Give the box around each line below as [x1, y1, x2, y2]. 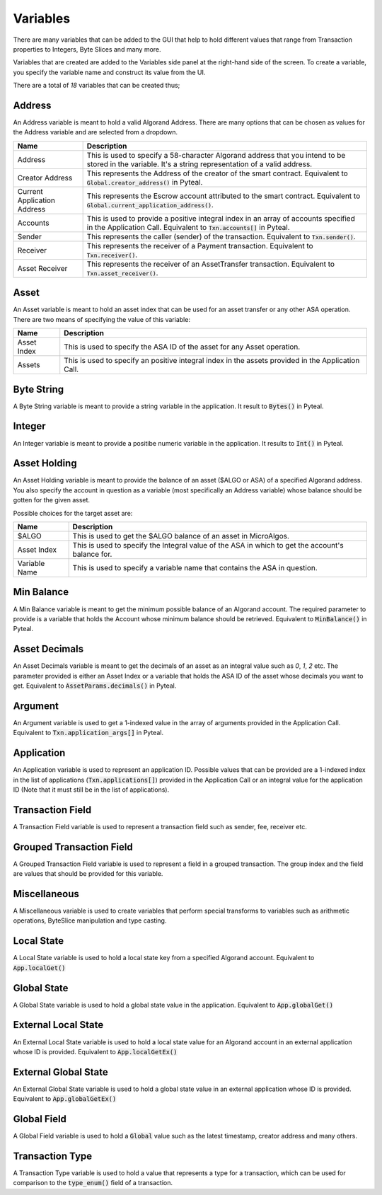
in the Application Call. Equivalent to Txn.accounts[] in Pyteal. [86, 222, 290, 232]
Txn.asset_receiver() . [86, 267, 158, 277]
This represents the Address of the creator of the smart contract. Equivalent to [86, 168, 348, 178]
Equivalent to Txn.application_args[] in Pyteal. [13, 729, 164, 737]
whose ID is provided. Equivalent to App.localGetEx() [13, 1047, 178, 1056]
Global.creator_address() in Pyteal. [86, 177, 203, 187]
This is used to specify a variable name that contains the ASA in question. [72, 562, 318, 572]
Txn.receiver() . [86, 250, 138, 260]
